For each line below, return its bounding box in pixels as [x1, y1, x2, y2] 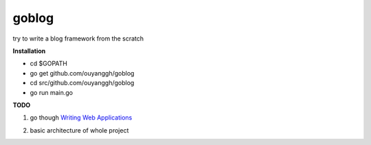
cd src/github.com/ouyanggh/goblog [30, 79, 135, 87]
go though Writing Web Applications [30, 113, 133, 122]
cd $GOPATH [30, 59, 68, 68]
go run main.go [30, 88, 74, 96]
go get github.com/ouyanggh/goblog [30, 69, 135, 77]
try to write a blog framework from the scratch [12, 34, 144, 43]
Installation [12, 47, 46, 55]
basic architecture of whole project [30, 126, 129, 134]
